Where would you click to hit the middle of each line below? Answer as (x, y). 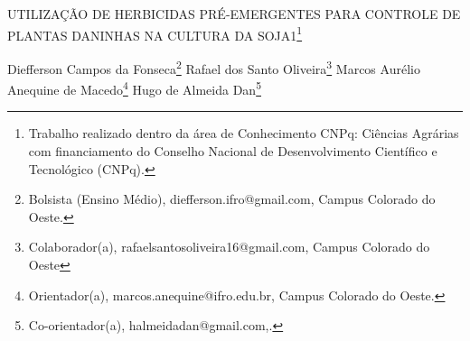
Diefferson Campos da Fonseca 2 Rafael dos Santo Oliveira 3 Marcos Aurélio (214, 67)
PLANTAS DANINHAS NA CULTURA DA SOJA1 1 (155, 33)
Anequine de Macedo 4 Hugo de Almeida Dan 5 (134, 88)
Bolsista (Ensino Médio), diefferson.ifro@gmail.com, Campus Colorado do (232, 199)
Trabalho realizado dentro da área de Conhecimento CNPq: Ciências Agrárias (244, 133)
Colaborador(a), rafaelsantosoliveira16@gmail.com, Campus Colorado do (229, 247)
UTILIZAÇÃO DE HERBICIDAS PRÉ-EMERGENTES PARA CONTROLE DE (234, 14)
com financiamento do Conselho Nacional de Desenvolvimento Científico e (233, 150)
